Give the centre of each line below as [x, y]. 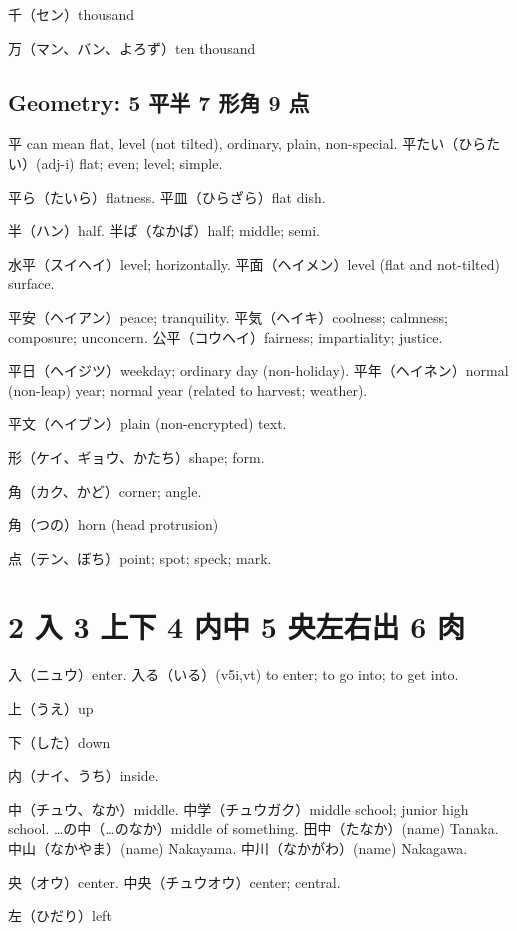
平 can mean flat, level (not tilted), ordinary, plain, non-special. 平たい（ [233, 143]
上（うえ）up [51, 708]
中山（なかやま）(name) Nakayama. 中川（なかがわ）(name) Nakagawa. [238, 847]
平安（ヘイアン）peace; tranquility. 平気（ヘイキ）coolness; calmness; [228, 316]
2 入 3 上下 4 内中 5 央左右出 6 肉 [237, 626]
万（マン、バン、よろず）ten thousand [132, 47]
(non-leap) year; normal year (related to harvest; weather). [188, 389]
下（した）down [59, 741]
